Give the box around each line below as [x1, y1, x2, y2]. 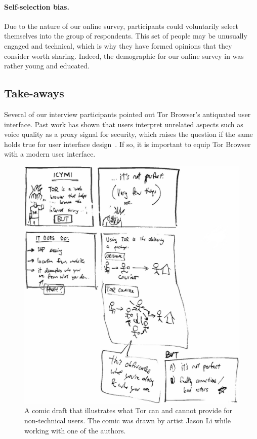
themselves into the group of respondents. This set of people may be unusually [4, 30, 247, 41]
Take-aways [4, 85, 64, 101]
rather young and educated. [4, 60, 90, 71]
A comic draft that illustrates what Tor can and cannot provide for [24, 405, 233, 416]
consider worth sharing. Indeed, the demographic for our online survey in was [4, 50, 244, 61]
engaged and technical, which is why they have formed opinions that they [4, 40, 232, 51]
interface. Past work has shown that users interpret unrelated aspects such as [4, 119, 243, 129]
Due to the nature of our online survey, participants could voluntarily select [4, 20, 239, 31]
